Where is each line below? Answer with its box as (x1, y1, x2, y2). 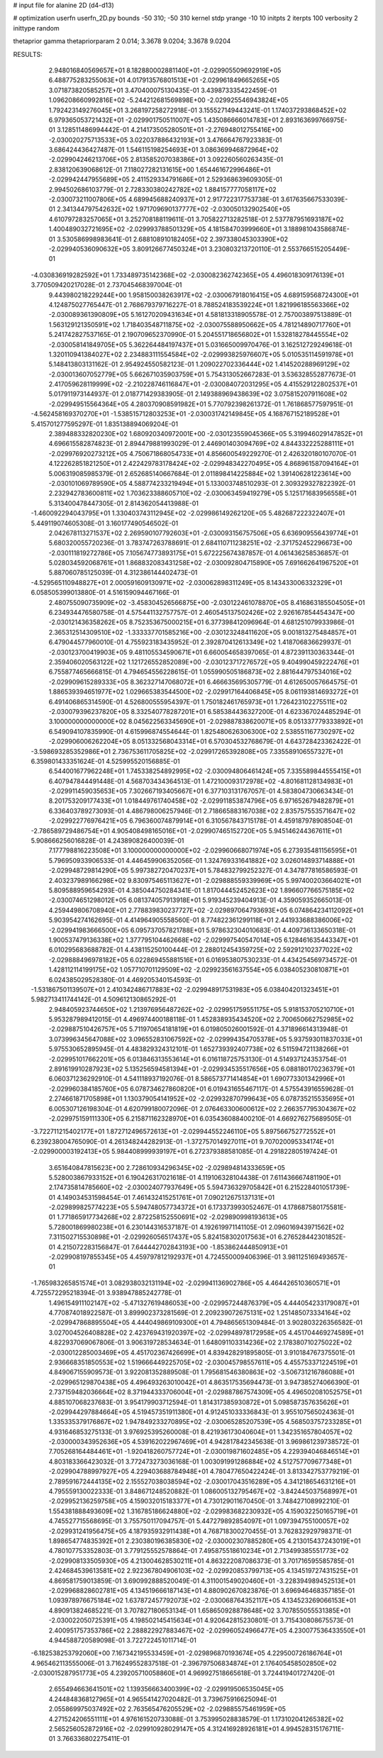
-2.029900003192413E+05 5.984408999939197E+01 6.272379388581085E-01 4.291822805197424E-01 (30, 1147, 338, 1156)
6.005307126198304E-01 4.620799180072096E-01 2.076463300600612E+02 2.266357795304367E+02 (48, 1104, 356, 1113)
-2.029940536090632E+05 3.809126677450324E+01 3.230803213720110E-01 (48, 245, 282, 253)
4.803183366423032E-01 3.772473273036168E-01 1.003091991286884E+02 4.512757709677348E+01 (48, 1457, 353, 1466)
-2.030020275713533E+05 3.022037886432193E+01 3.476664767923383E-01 (48, 135, 283, 144)
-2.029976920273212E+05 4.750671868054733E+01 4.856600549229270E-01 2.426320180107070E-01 (48, 449, 357, 457)
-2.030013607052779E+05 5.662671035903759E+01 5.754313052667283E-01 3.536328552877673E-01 (48, 369, 356, 379)
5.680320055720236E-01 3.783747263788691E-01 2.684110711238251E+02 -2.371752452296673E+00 (48, 539, 353, 547)
